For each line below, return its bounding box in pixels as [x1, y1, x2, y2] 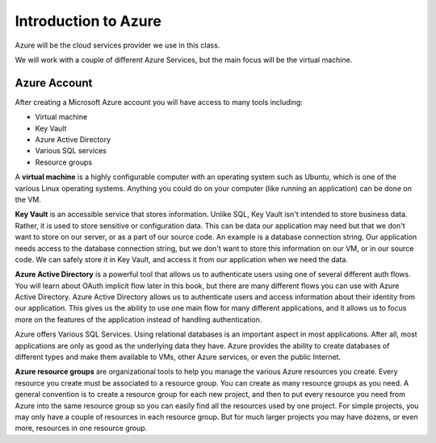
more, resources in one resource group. [15, 424, 148, 433]
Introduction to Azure [15, 12, 161, 30]
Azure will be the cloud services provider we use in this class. [15, 40, 220, 50]
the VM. [15, 194, 42, 204]
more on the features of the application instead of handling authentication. [15, 315, 262, 324]
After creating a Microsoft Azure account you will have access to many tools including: [15, 97, 303, 107]
